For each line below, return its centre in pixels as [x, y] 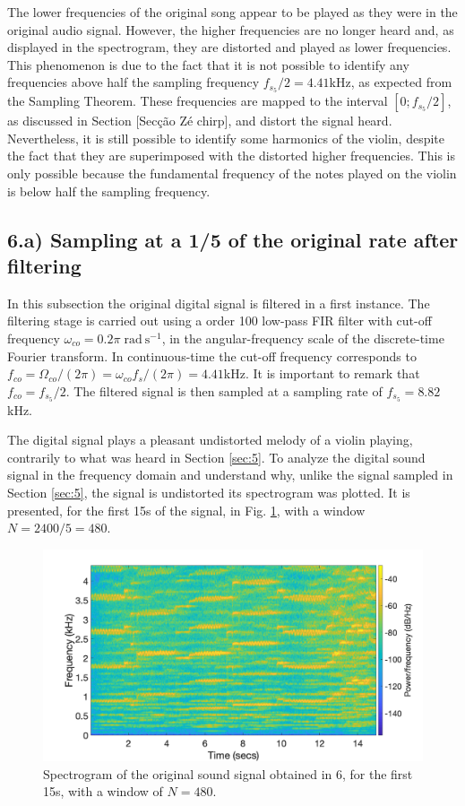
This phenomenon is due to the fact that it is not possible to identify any [208, 64]
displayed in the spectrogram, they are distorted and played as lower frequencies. [229, 47]
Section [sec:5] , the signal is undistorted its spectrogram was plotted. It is [209, 492]
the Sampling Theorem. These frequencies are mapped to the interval [198, 101]
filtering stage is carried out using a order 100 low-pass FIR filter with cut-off [220, 321]
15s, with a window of [103, 791]
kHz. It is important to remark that [322, 373]
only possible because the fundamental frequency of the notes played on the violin [232, 173]
